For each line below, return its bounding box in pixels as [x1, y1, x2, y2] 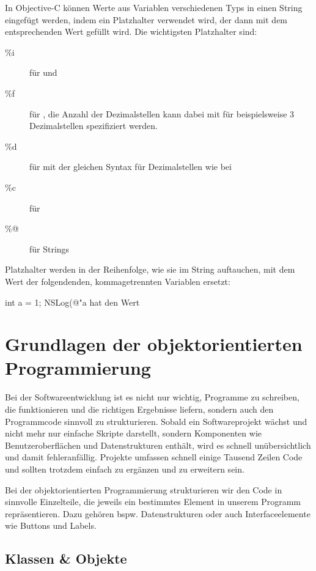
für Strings [29, 242, 70, 255]
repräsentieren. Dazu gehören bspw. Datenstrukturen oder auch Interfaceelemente [5, 507, 310, 520]
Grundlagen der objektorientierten [5, 331, 303, 356]
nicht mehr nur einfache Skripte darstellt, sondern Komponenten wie [5, 427, 262, 440]
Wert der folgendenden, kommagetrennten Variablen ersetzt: [5, 274, 230, 287]
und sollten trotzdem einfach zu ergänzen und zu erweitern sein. [5, 462, 244, 475]
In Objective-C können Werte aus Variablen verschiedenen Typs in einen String [5, 1, 303, 13]
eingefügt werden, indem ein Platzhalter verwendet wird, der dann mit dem [5, 13, 288, 26]
